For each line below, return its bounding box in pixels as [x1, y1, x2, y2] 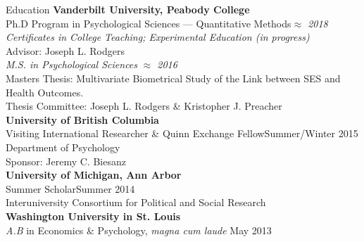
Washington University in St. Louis [6, 208, 181, 223]
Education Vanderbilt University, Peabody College [6, 2, 250, 16]
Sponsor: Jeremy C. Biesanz [6, 153, 126, 168]
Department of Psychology [6, 139, 120, 154]
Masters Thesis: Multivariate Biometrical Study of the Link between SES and [6, 70, 341, 85]
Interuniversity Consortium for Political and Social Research [6, 195, 266, 210]
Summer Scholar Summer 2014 [6, 181, 135, 196]
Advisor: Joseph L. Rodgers [6, 43, 125, 58]
